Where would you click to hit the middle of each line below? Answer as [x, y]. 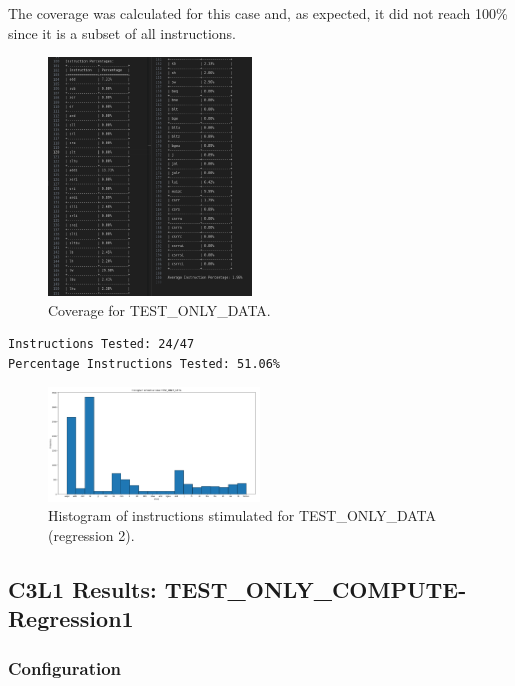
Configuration [65, 667]
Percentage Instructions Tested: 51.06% [144, 363]
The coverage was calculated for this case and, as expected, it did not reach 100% [258, 13]
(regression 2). [91, 535]
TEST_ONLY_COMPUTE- [315, 589]
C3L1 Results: [82, 589]
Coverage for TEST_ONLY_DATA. [159, 309]
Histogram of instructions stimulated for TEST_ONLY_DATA [242, 515]
